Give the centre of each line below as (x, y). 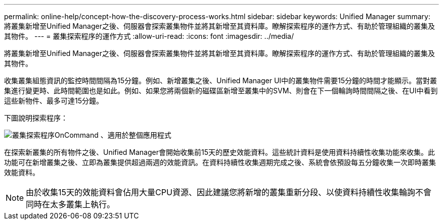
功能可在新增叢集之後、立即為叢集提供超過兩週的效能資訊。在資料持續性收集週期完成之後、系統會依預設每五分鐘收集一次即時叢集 (220, 162)
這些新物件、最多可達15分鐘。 (54, 101)
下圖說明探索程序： (36, 118)
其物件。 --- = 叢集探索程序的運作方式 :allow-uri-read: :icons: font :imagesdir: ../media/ (149, 36)
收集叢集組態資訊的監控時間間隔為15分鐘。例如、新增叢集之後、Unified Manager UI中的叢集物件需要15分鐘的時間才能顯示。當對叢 (221, 80)
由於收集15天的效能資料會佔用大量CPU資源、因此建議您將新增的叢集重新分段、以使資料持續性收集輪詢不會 (229, 192)
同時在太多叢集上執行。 (71, 204)
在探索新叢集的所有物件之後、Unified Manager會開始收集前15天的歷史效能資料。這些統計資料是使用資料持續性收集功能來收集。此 (219, 152)
